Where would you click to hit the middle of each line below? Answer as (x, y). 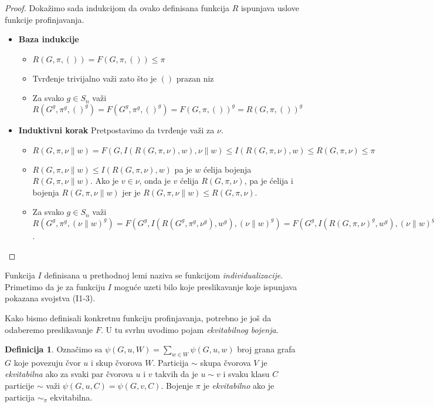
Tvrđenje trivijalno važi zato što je (94, 78)
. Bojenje (177, 386)
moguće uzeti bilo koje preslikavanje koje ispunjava (206, 286)
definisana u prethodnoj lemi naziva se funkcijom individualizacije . (164, 275)
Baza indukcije (49, 39)
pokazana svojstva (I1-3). (50, 298)
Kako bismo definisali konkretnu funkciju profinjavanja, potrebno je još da (138, 317)
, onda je (155, 181)
